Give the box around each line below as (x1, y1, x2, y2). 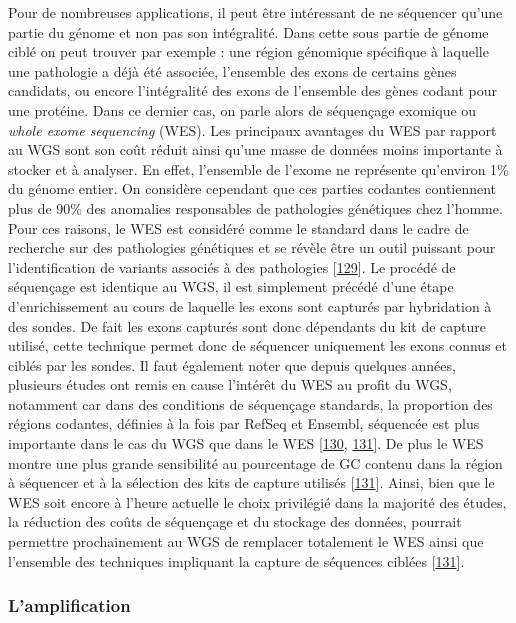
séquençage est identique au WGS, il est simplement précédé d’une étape (8, 276, 454, 297)
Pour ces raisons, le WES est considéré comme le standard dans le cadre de (8, 217, 469, 238)
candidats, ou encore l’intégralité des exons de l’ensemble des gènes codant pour (8, 80, 497, 101)
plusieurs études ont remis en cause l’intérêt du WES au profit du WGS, (8, 374, 452, 395)
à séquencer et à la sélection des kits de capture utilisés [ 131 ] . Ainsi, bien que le (8, 472, 495, 493)
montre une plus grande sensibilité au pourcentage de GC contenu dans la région (8, 452, 503, 473)
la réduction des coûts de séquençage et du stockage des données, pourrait (8, 511, 462, 532)
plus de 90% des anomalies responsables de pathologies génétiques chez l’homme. (8, 197, 503, 218)
